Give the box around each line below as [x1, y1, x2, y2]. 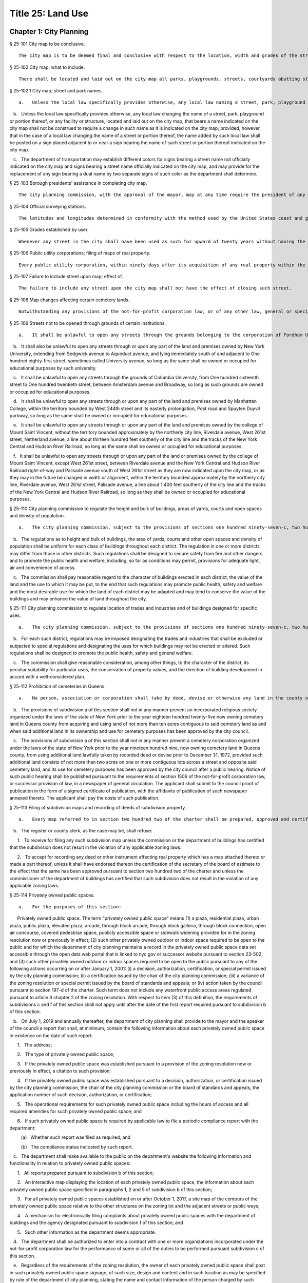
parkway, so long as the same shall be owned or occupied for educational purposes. [9, 412, 188, 418]
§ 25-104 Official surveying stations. [9, 203, 86, 209]
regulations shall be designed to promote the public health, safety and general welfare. [9, 650, 194, 656]
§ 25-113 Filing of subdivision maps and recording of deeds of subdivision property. [9, 804, 186, 810]
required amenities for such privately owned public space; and [9, 1109, 142, 1115]
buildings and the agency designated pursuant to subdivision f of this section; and [9, 1219, 183, 1226]
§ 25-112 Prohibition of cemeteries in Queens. [9, 683, 106, 689]
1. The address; [17, 1042, 52, 1048]
